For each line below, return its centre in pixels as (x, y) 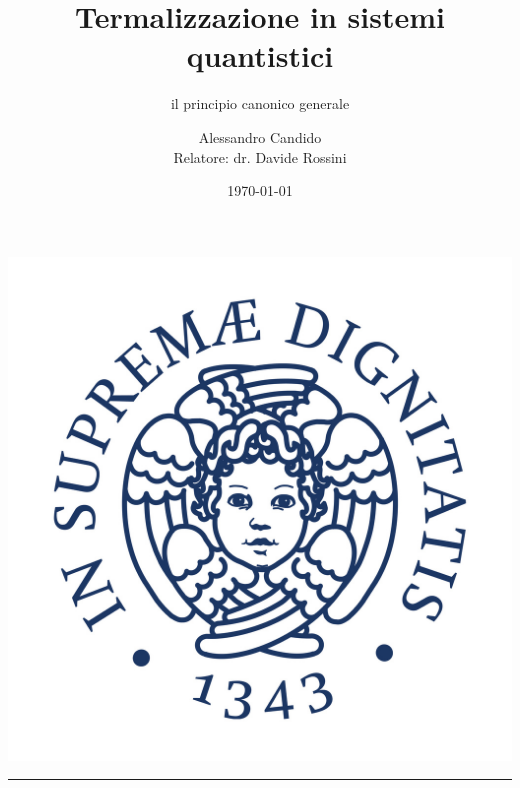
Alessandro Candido (260, 136)
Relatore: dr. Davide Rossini (260, 156)
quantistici (260, 55)
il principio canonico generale (260, 103)
